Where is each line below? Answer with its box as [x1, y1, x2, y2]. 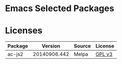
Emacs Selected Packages [5, 3, 115, 14]
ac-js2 [7, 51, 23, 58]
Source [74, 43, 91, 49]
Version [41, 43, 61, 49]
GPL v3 [95, 51, 113, 58]
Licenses [5, 25, 43, 36]
